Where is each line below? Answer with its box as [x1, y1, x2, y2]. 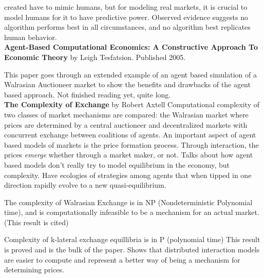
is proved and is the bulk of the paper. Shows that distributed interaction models [4, 244, 260, 255]
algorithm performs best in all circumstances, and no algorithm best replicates [4, 22, 251, 32]
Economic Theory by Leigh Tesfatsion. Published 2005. [4, 51, 186, 62]
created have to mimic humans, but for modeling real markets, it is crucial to [4, 2, 248, 12]
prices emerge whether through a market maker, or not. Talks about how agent [4, 149, 253, 160]
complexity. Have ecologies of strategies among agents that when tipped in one [4, 169, 252, 180]
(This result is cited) [4, 216, 69, 227]
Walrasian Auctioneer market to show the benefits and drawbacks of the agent [4, 79, 251, 90]
